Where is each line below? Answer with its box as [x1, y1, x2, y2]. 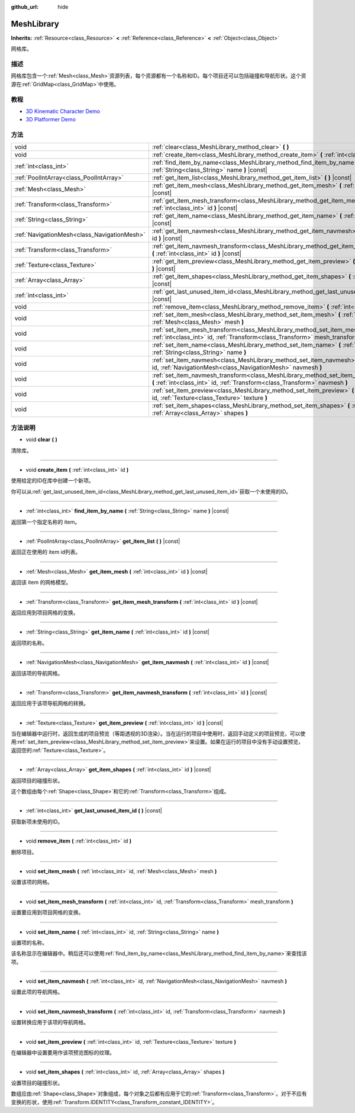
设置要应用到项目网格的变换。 [11, 909, 84, 916]
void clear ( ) [25, 436, 57, 443]
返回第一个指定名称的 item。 [11, 518, 80, 525]
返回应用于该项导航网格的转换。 [11, 700, 89, 707]
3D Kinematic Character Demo [25, 107, 101, 115]
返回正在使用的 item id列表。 [11, 548, 81, 556]
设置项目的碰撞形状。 [11, 1079, 63, 1086]
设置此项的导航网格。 [11, 989, 63, 996]
